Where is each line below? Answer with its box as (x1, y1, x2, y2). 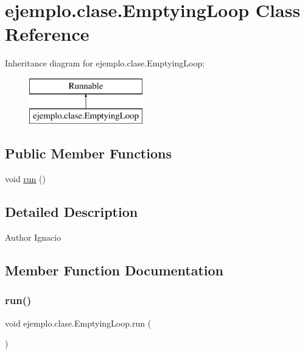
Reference (5, 21, 89, 46)
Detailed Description (5, 202, 138, 221)
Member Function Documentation (5, 261, 224, 280)
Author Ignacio (5, 231, 61, 244)
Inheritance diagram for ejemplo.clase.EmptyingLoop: (5, 57, 205, 69)
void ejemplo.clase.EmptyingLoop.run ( (5, 316, 152, 329)
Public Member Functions (5, 144, 172, 163)
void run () (5, 172, 46, 185)
